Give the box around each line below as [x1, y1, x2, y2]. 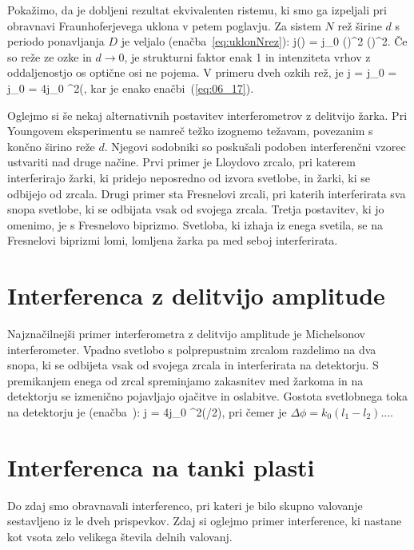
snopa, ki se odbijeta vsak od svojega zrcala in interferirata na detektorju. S [7, 357, 379, 373]
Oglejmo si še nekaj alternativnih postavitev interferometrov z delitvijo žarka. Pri [7, 106, 408, 123]
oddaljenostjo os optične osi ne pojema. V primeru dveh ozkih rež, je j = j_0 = [7, 64, 397, 81]
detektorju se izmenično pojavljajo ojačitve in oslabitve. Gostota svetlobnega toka [7, 388, 408, 405]
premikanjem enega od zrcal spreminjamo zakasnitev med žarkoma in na [7, 372, 364, 389]
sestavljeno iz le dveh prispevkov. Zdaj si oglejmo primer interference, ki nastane [7, 512, 402, 529]
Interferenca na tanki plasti [7, 450, 315, 483]
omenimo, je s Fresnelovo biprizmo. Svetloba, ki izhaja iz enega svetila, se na [7, 216, 383, 233]
